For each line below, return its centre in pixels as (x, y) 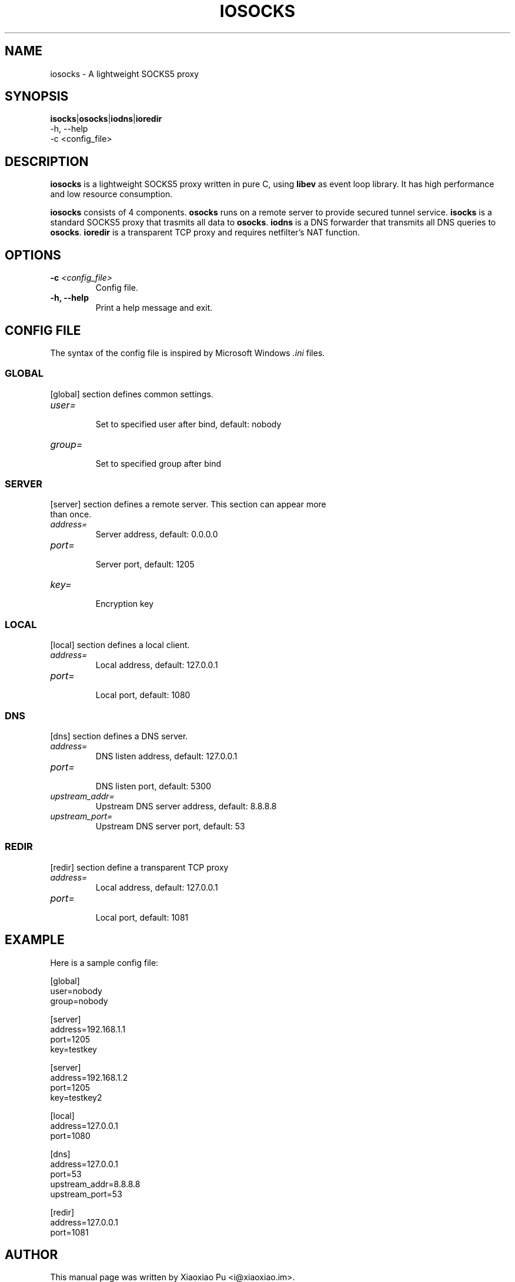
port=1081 (69, 1232)
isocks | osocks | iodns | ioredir (106, 119)
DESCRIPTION (47, 161)
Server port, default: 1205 (145, 564)
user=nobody (76, 991)
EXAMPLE (35, 940)
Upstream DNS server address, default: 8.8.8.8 (186, 806)
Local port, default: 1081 (142, 917)
